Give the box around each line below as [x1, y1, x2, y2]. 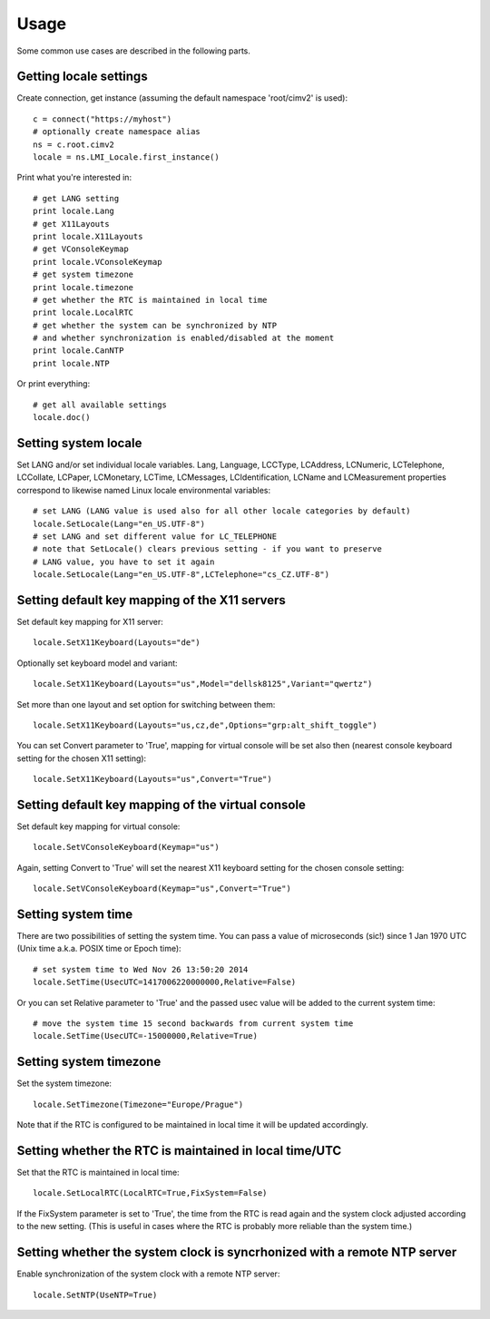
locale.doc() [33, 413, 91, 423]
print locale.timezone [33, 282, 134, 292]
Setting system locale [16, 435, 142, 451]
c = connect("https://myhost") [33, 113, 172, 124]
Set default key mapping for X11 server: [16, 616, 163, 627]
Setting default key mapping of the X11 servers [16, 592, 286, 608]
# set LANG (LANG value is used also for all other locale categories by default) [33, 506, 411, 516]
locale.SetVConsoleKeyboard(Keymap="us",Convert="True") [33, 884, 292, 894]
